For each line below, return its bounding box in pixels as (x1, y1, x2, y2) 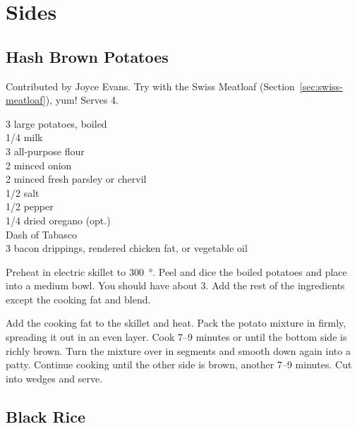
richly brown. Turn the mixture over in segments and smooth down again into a (6, 343, 351, 358)
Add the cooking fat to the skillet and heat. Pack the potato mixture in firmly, (6, 315, 346, 330)
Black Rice (6, 405, 86, 427)
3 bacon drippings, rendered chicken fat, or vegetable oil (6, 241, 248, 255)
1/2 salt (6, 185, 40, 200)
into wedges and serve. (6, 370, 103, 385)
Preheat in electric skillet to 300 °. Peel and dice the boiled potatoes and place (6, 264, 347, 279)
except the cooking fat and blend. (6, 291, 151, 306)
